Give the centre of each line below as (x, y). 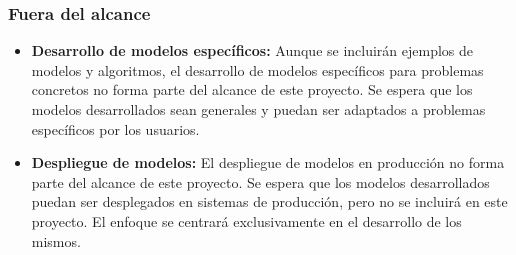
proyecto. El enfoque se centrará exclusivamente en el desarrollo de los (246, 220)
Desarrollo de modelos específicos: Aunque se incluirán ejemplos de (252, 50)
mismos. (56, 240)
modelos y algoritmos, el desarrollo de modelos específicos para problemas (257, 69)
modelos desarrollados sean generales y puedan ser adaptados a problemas (258, 109)
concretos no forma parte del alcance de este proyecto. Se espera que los (252, 89)
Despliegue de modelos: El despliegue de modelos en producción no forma (268, 162)
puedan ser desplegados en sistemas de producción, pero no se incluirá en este (269, 201)
